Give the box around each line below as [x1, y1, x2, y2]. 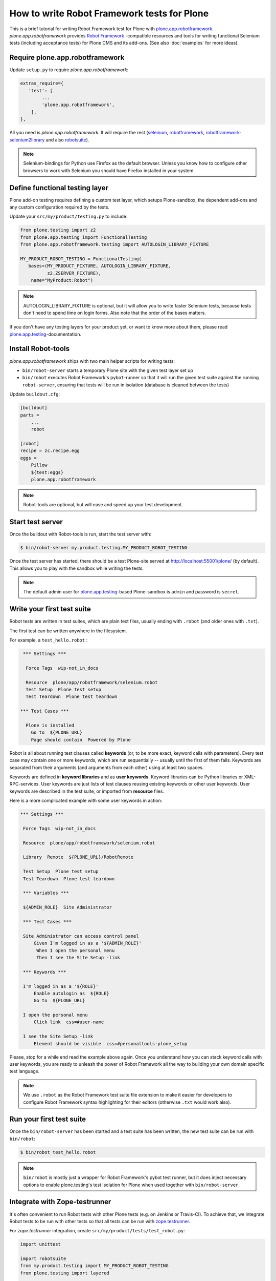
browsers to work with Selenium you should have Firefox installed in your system [23, 167, 194, 174]
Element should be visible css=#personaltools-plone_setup [33, 1041, 188, 1046]
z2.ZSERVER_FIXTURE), [47, 270, 102, 276]
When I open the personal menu [36, 947, 115, 953]
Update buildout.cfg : [9, 391, 60, 397]
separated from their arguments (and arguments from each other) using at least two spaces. [9, 764, 204, 771]
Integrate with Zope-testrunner [9, 1197, 111, 1206]
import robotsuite [20, 1256, 66, 1262]
